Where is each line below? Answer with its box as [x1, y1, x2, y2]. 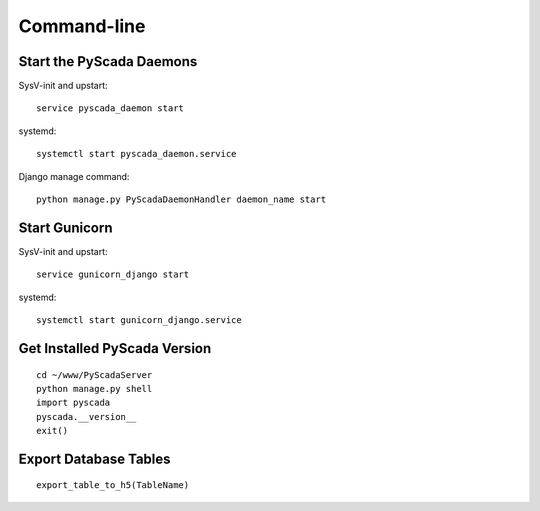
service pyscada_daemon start [36, 103, 185, 114]
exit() [36, 425, 69, 437]
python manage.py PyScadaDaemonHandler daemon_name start [36, 194, 327, 205]
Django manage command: [18, 170, 130, 182]
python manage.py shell [36, 383, 153, 394]
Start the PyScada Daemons [18, 53, 198, 70]
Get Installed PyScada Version [18, 340, 212, 357]
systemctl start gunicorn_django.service [36, 315, 242, 326]
